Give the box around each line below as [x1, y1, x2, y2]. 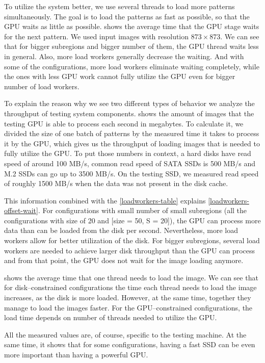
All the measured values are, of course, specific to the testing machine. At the [4, 329, 247, 340]
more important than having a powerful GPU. [4, 349, 148, 359]
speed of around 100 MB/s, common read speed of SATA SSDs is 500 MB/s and [4, 158, 256, 168]
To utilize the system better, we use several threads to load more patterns [4, 1, 235, 11]
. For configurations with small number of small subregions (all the [38, 205, 247, 216]
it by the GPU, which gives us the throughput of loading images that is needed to [4, 138, 260, 148]
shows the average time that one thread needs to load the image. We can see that [4, 272, 258, 282]
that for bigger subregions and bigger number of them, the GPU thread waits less [4, 41, 259, 51]
